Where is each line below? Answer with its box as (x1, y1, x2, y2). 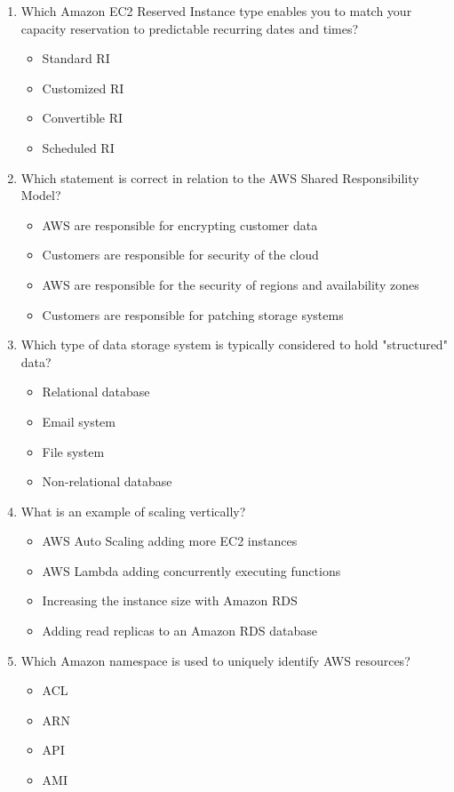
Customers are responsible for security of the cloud (42, 245, 319, 264)
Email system (42, 412, 115, 430)
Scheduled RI (42, 138, 115, 156)
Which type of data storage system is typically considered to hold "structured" (20, 335, 448, 354)
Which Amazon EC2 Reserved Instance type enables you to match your (20, 2, 412, 20)
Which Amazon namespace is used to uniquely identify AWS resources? (20, 651, 410, 669)
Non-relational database (42, 472, 172, 491)
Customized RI (42, 78, 124, 97)
